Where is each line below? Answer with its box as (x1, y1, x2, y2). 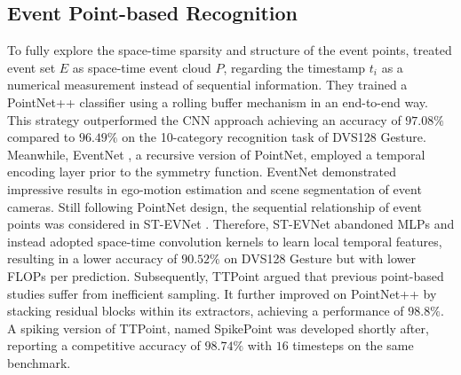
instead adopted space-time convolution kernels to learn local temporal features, (7, 231, 442, 250)
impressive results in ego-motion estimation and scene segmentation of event (7, 179, 422, 198)
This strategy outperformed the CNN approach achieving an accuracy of (7, 110, 401, 129)
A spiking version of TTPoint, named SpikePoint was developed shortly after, (7, 318, 429, 337)
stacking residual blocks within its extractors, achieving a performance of (7, 301, 404, 320)
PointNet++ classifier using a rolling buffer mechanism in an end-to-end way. (7, 92, 428, 111)
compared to (7, 128, 76, 146)
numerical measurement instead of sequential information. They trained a (7, 75, 408, 94)
